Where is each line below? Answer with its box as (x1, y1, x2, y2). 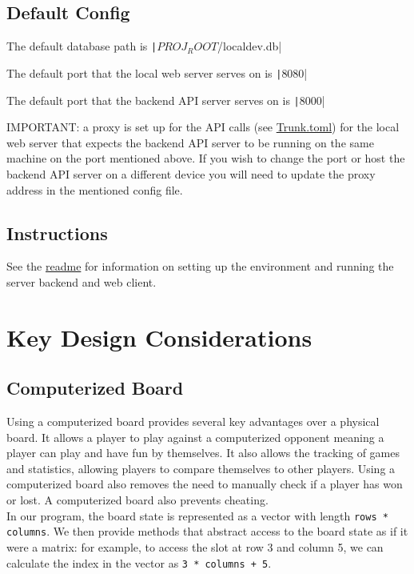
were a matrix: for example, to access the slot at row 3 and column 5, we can (6, 538, 384, 555)
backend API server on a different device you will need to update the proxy (6, 165, 376, 182)
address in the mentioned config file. (6, 181, 183, 198)
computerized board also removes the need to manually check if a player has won (6, 476, 403, 492)
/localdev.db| (217, 38, 282, 54)
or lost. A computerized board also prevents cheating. (6, 492, 269, 508)
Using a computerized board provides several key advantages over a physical (6, 413, 380, 430)
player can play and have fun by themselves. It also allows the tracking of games (6, 444, 400, 461)
